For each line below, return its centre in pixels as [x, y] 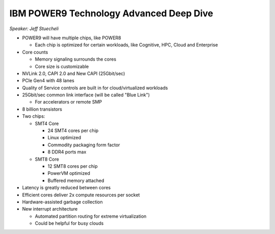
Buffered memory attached [76, 180]
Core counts [35, 52]
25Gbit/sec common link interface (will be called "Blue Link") [86, 95]
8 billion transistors [42, 109]
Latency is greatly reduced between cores [66, 188]
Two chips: [34, 116]
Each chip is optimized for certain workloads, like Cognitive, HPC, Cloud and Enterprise [127, 45]
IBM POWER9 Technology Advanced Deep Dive [111, 13]
